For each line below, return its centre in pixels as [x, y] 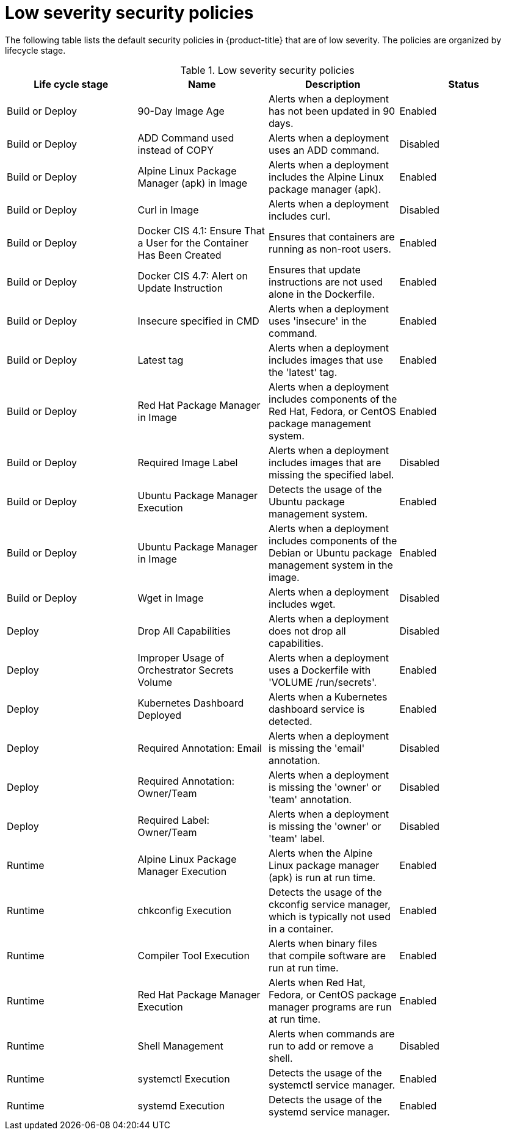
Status [464, 84]
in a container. [301, 928]
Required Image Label [188, 462]
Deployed [160, 715]
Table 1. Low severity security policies [267, 70]
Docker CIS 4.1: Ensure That [201, 230]
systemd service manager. [329, 1112]
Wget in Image [171, 598]
